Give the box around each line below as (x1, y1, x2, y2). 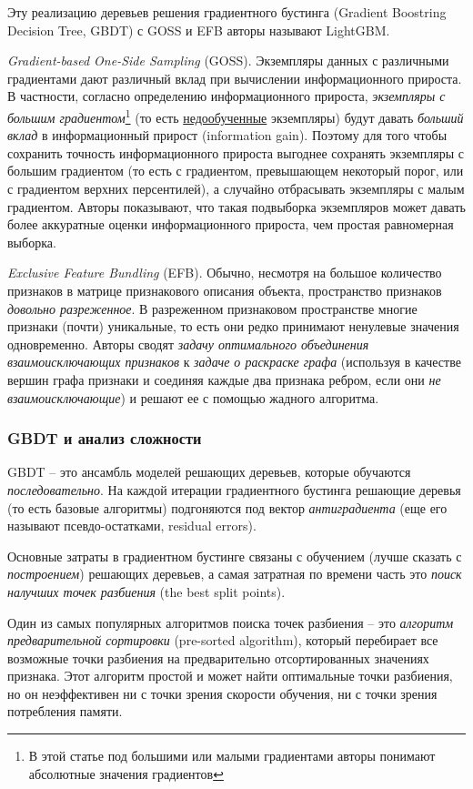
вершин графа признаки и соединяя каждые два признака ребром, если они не (7, 369, 441, 389)
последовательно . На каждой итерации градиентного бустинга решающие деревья (7, 480, 461, 499)
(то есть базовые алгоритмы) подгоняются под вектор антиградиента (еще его (7, 498, 448, 517)
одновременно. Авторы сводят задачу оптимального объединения (7, 334, 369, 353)
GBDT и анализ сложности (7, 427, 202, 450)
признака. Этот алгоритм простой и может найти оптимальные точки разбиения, (7, 666, 453, 685)
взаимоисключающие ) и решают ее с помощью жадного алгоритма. (7, 388, 379, 407)
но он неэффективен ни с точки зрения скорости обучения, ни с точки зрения (7, 683, 438, 703)
